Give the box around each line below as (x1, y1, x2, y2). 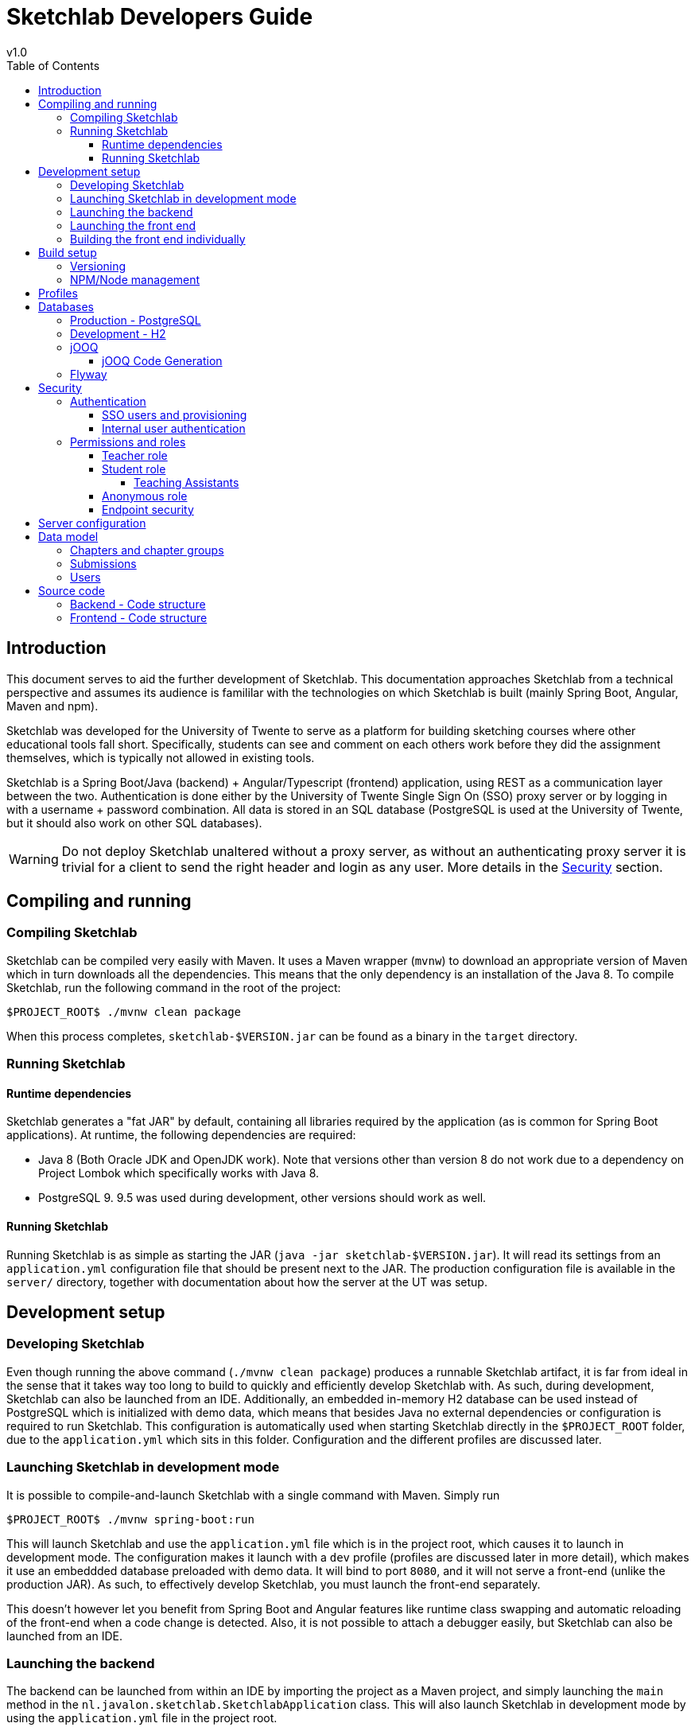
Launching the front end (70, 218, 196, 232)
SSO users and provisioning (102, 407, 247, 422)
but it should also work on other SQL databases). (6, 815, 262, 830)
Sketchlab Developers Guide (6, 3, 313, 30)
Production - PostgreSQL (70, 313, 201, 327)
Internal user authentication (102, 421, 246, 435)
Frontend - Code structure (70, 610, 208, 624)
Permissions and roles (70, 434, 186, 449)
